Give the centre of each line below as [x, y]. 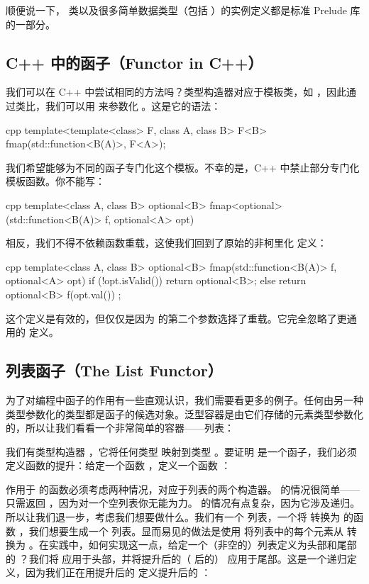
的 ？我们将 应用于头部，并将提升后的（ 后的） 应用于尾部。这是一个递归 [176, 558]
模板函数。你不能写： [55, 181]
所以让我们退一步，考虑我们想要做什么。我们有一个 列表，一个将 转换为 [173, 517]
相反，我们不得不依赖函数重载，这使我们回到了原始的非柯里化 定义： [166, 243]
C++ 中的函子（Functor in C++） [134, 62]
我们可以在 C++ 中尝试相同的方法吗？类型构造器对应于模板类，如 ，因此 [176, 92]
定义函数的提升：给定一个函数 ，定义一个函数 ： [119, 465]
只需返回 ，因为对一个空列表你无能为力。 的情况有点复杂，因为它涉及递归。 [183, 503]
